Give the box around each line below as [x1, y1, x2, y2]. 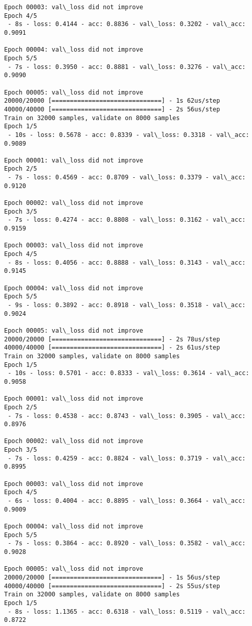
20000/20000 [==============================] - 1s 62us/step [4, 97, 220, 105]
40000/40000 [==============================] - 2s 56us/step [4, 105, 220, 113]
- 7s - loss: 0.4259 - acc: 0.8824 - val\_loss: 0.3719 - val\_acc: [8, 454, 246, 462]
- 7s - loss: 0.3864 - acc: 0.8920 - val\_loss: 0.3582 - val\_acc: [8, 540, 246, 547]
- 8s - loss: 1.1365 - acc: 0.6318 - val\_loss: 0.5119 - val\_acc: [8, 608, 246, 615]
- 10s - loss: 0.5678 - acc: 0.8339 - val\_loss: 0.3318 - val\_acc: [8, 131, 249, 138]
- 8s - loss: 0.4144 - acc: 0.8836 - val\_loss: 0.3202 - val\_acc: [8, 20, 246, 28]
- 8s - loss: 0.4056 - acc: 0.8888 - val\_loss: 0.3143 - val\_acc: [8, 259, 246, 266]
